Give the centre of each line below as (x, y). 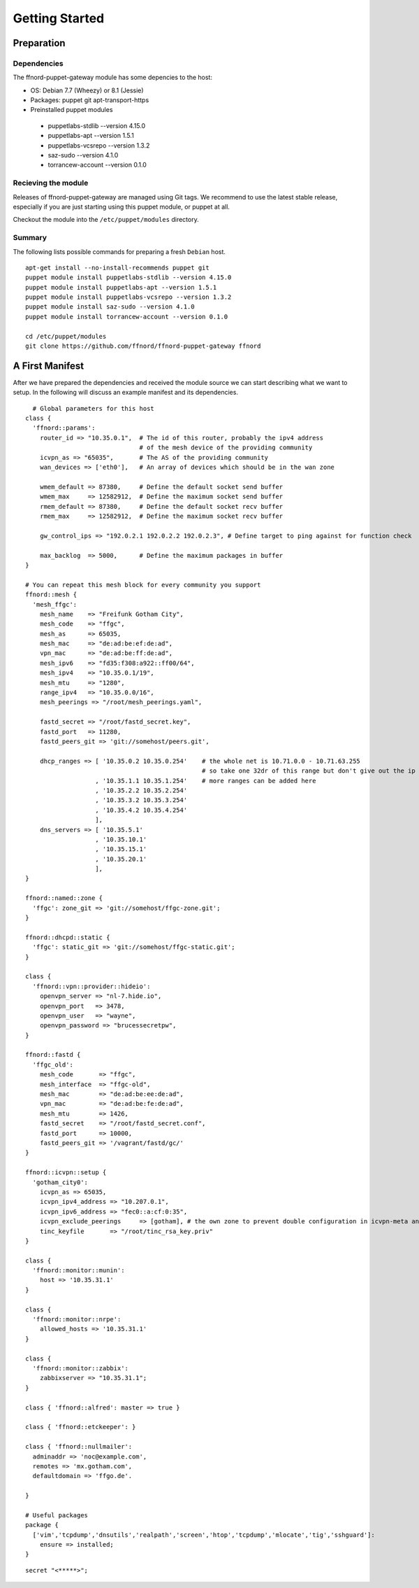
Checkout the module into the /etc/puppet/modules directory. (106, 220)
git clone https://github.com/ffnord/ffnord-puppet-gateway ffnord (143, 346)
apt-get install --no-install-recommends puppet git (117, 267)
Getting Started (59, 18)
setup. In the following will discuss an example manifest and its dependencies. (126, 393)
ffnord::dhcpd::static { (68, 937)
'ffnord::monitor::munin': (79, 1271)
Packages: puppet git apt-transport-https (90, 100)
